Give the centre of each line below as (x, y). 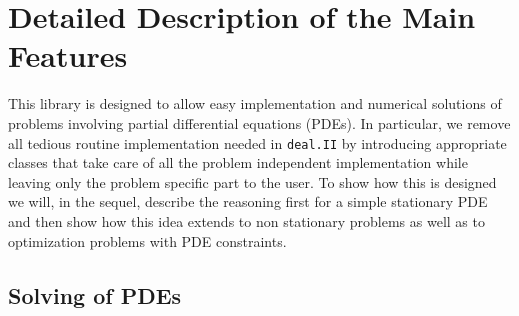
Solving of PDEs (95, 294)
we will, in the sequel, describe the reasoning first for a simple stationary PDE (248, 201)
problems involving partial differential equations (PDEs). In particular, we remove (259, 122)
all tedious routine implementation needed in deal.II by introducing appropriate (257, 142)
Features (68, 55)
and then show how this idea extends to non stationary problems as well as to (246, 220)
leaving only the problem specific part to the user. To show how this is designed (252, 181)
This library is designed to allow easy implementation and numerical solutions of (255, 103)
